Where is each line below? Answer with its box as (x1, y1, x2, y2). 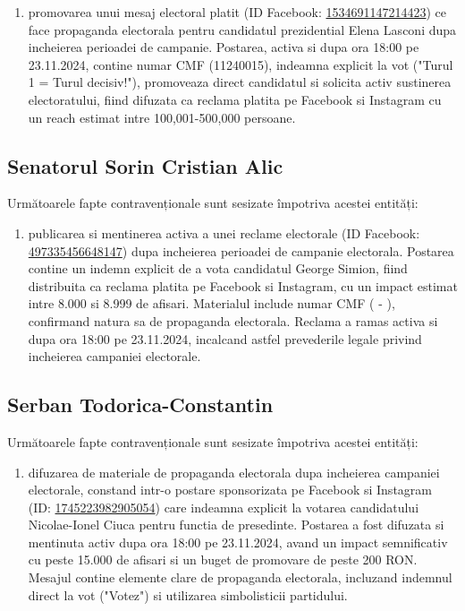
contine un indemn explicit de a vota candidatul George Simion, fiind (28, 259, 408, 278)
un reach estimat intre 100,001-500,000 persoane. (28, 108, 296, 126)
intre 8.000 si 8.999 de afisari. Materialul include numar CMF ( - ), (28, 294, 395, 313)
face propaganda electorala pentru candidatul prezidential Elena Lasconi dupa (28, 20, 457, 39)
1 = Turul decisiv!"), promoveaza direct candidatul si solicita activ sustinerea (28, 73, 452, 91)
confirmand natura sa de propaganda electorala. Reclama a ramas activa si (28, 311, 438, 330)
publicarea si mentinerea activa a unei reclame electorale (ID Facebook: (28, 223, 420, 242)
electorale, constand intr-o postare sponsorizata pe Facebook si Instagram (28, 480, 432, 499)
